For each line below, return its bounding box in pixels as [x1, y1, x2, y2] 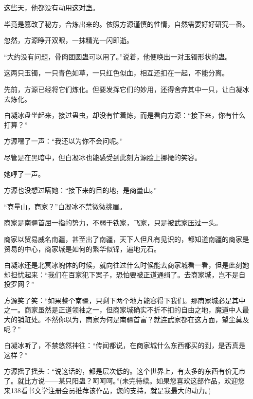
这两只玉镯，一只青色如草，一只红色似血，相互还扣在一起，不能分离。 [4, 68, 229, 78]
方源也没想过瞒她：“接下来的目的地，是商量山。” [4, 185, 157, 195]
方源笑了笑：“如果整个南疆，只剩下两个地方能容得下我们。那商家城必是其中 [4, 295, 246, 305]
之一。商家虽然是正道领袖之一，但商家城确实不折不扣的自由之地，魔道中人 [4, 305, 242, 315]
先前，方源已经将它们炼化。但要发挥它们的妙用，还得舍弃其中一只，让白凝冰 [4, 84, 249, 94]
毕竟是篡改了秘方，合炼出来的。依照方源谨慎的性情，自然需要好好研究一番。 [4, 18, 249, 29]
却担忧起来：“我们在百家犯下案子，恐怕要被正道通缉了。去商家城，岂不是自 [4, 269, 246, 279]
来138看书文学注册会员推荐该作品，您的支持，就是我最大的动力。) [4, 385, 211, 395]
